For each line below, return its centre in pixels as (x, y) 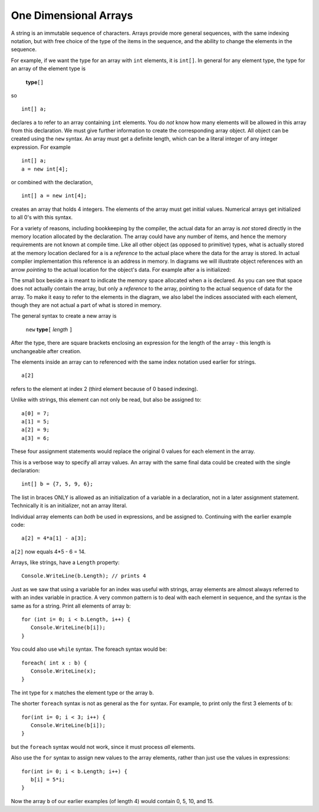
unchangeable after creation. (46, 351)
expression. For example (41, 147)
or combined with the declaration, (52, 182)
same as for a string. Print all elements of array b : (71, 606)
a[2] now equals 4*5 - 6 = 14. (48, 552)
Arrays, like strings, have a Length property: (65, 562)
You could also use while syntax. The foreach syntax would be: (89, 649)
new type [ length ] (49, 329)
